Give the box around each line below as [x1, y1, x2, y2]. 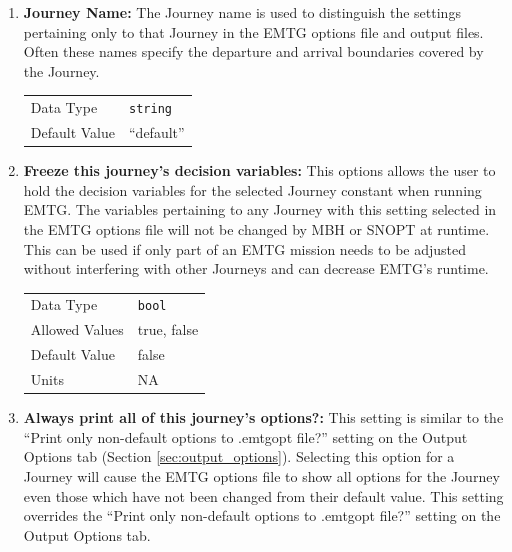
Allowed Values [30, 319, 124, 340]
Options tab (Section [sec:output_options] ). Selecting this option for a [23, 446, 455, 467]
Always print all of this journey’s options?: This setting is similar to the [23, 407, 504, 428]
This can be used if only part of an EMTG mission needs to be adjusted [23, 238, 467, 259]
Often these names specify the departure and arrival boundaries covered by [23, 41, 484, 62]
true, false [137, 319, 199, 340]
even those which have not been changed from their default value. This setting [23, 485, 504, 506]
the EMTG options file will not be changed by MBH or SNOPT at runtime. [23, 218, 490, 239]
